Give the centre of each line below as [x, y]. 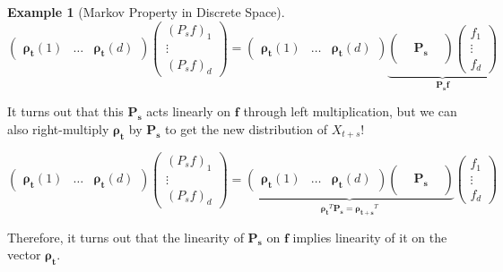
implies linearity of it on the [370, 237]
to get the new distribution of [247, 128]
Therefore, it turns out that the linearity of [126, 237]
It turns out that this [65, 111]
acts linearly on [189, 111]
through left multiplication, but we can [350, 111]
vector [24, 255]
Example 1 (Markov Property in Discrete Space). [146, 12]
